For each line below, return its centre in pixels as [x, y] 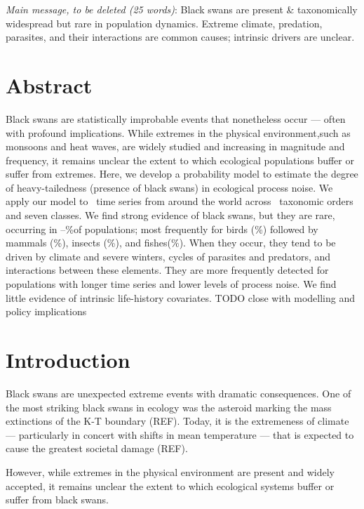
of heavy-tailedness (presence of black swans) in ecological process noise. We [169, 187]
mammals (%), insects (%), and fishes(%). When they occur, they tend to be [171, 243]
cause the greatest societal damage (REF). [97, 448]
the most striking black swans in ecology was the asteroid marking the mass [169, 407]
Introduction [68, 359]
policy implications [46, 311]
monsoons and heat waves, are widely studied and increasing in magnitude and [175, 146]
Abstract [49, 85]
